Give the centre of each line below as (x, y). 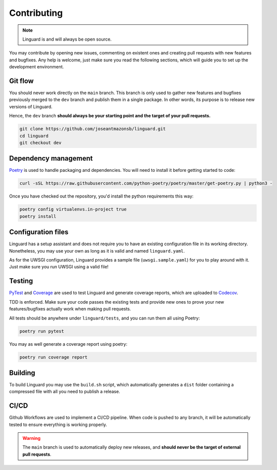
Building (22, 373)
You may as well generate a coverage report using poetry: (68, 344)
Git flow (22, 81)
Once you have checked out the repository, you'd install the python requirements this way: (101, 196)
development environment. (37, 67)
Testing (21, 281)
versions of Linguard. (31, 106)
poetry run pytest (42, 331)
